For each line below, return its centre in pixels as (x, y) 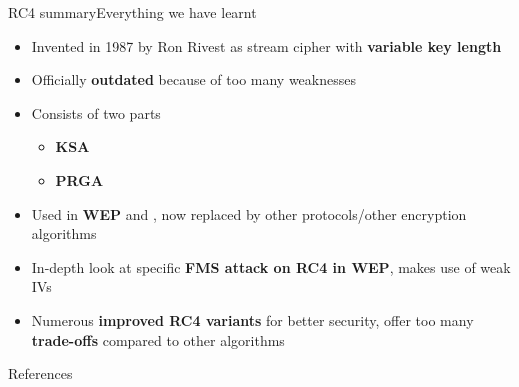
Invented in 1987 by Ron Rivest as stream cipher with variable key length (266, 45)
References (40, 373)
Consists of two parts (96, 112)
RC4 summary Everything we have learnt (132, 12)
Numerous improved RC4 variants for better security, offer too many (252, 319)
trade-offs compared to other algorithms (158, 339)
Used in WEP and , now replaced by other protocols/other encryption (249, 213)
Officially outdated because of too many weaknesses (193, 79)
